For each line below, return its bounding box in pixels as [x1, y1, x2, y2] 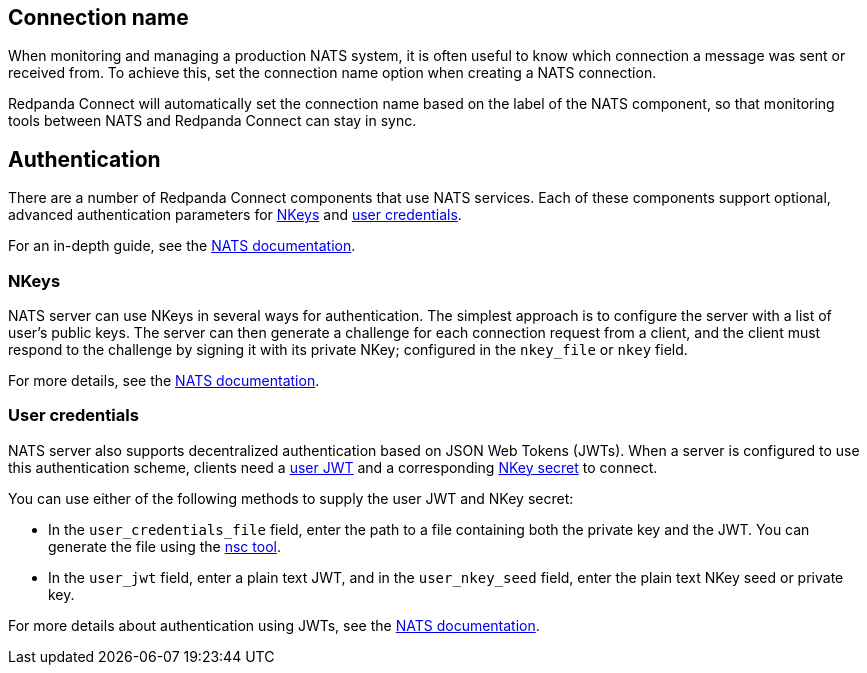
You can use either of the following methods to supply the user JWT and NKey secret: [8, 489, 574, 507]
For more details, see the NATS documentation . [8, 372, 320, 390]
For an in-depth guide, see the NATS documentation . [8, 237, 356, 255]
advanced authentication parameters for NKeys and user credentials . [8, 206, 462, 224]
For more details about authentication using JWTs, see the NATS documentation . [8, 616, 540, 634]
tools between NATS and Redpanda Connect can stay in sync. [8, 112, 417, 130]
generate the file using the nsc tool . [48, 537, 281, 555]
